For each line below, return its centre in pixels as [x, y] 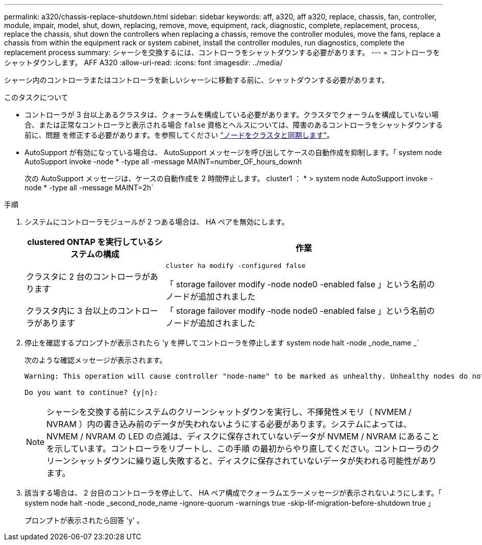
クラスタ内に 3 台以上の [72, 311]
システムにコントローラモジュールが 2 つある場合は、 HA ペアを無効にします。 [157, 222]
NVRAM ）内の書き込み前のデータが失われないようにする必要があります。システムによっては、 [229, 424]
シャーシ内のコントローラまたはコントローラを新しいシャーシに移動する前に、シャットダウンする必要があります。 [197, 80]
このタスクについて [36, 97]
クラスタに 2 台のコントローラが [88, 276]
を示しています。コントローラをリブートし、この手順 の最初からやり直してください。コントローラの [239, 449]
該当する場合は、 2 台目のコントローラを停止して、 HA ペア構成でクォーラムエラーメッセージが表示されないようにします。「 [233, 493]
